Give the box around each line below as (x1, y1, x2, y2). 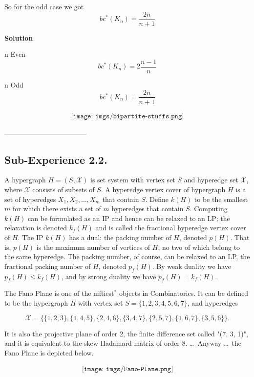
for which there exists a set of (12, 203, 101, 214)
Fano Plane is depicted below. (4, 347, 94, 357)
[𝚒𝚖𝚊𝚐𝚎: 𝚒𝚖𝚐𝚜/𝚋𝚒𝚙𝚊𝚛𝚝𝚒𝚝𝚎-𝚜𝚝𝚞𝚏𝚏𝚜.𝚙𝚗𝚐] (71, 112, 184, 120)
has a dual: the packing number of (69, 232, 171, 242)
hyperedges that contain (111, 203, 184, 214)
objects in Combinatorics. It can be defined (119, 288, 249, 298)
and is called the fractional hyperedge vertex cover (95, 222, 246, 233)
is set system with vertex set (90, 175, 175, 185)
